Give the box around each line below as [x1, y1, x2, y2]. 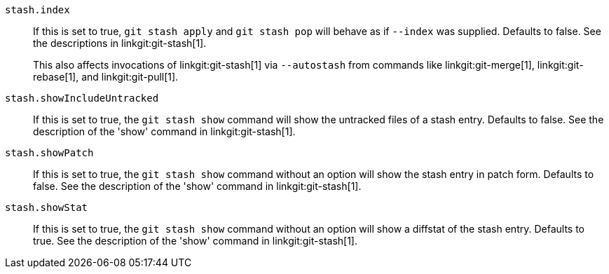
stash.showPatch [5, 147, 94, 158]
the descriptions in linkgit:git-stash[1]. [33, 37, 207, 49]
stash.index [5, 4, 70, 15]
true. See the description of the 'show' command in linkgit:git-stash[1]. [33, 235, 358, 247]
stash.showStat [5, 202, 88, 213]
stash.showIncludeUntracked [5, 93, 159, 104]
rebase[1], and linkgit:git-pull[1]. [33, 71, 179, 83]
